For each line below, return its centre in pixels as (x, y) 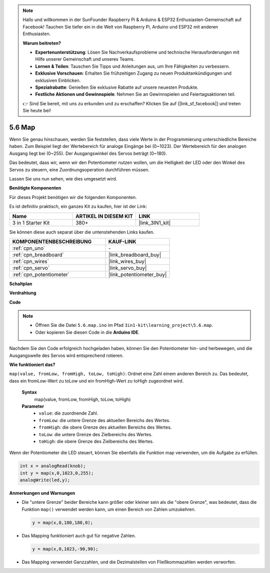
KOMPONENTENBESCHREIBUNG (52, 242)
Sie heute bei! (37, 111)
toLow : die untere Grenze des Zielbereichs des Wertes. (95, 434)
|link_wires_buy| (127, 261)
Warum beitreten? (42, 43)
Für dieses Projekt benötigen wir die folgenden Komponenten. (73, 197)
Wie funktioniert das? (32, 365)
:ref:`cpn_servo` (31, 268)
